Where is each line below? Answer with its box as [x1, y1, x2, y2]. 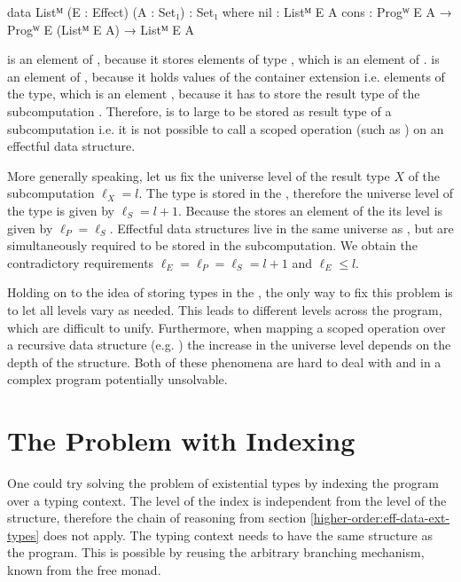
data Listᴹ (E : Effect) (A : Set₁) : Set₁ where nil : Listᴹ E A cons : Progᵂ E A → [7, 3, 452, 20]
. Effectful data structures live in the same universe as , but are [109, 218, 454, 237]
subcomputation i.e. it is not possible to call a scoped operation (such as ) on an [7, 119, 444, 138]
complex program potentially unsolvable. [7, 370, 228, 389]
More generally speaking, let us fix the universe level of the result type [7, 166, 390, 185]
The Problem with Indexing [7, 422, 356, 459]
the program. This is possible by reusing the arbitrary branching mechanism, [7, 543, 425, 562]
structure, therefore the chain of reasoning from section [7, 508, 307, 527]
